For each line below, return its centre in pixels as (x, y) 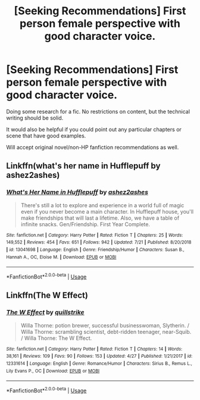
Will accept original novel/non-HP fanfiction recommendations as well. (93, 147)
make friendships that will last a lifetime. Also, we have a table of (100, 218)
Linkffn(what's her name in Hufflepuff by (83, 166)
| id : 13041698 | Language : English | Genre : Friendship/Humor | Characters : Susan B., (95, 249)
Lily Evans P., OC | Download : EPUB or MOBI (53, 371)
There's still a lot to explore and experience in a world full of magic (102, 205)
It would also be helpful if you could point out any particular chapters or (94, 129)
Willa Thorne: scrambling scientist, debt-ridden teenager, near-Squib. (106, 332)
